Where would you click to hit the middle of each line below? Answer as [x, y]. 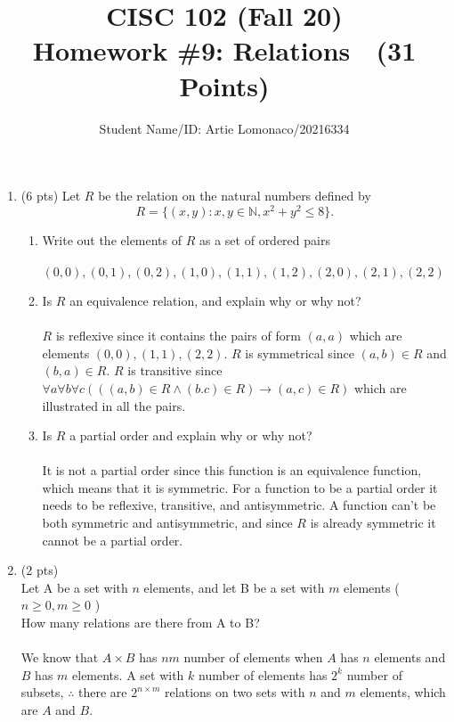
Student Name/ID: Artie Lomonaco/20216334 [224, 128]
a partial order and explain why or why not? [191, 435]
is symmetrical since [300, 353]
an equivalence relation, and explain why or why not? [215, 300]
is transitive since [175, 370]
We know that [60, 657]
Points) [224, 85]
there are [103, 692]
